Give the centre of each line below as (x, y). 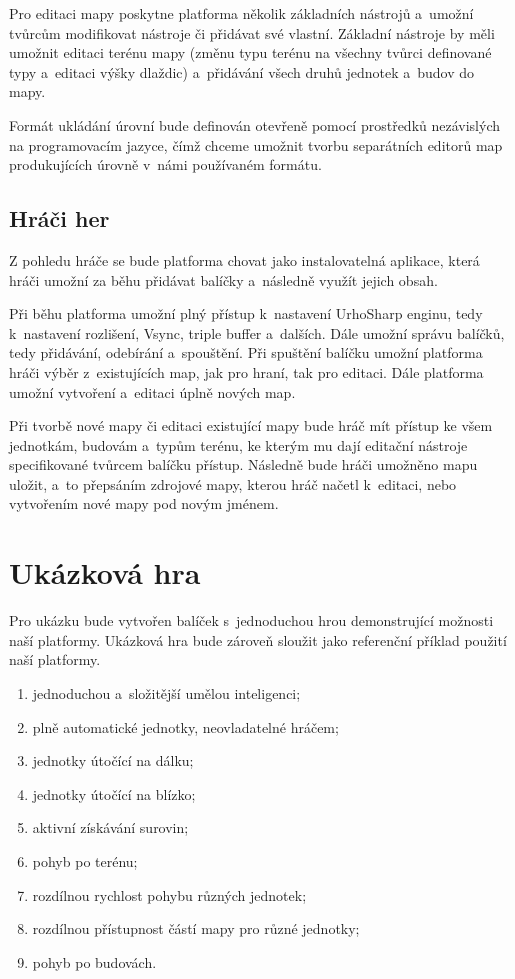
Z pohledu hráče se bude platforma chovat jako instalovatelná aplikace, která (244, 259)
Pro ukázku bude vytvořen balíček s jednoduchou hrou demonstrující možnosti (251, 620)
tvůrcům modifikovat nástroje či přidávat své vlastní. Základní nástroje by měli (252, 32)
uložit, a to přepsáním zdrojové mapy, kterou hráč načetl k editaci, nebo (233, 483)
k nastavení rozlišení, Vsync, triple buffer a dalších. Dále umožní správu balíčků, (257, 332)
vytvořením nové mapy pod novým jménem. (144, 503)
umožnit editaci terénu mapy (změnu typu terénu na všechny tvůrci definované (250, 52)
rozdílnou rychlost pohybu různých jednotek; (169, 894)
